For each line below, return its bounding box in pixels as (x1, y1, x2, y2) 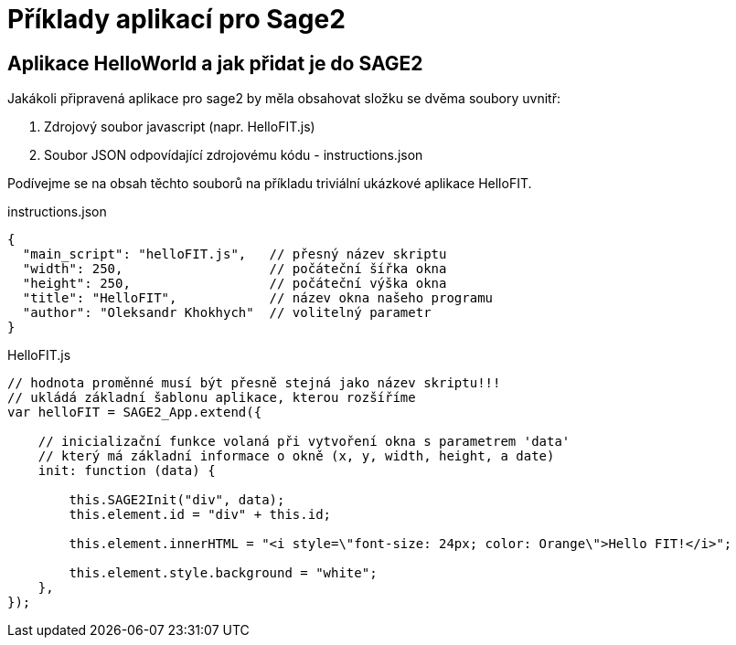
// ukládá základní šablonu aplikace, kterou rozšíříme (7, 390, 416, 406)
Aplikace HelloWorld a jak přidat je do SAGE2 (7, 51, 423, 75)
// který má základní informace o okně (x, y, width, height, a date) (37, 449, 555, 464)
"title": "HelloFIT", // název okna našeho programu (22, 291, 494, 306)
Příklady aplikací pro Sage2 (7, 4, 346, 35)
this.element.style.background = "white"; (69, 566, 378, 581)
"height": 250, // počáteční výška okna (22, 276, 447, 291)
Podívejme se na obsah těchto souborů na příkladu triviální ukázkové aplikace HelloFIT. (7, 175, 532, 192)
